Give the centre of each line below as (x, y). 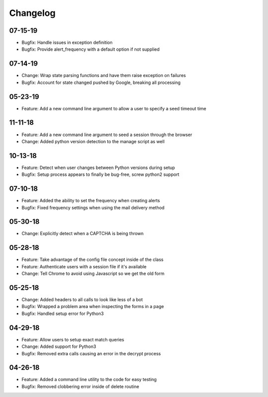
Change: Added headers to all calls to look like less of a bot (82, 300)
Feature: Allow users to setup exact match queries (73, 339)
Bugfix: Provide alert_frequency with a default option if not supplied (91, 49)
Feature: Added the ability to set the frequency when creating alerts (91, 201)
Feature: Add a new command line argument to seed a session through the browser (107, 135)
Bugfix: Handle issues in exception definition (67, 43)
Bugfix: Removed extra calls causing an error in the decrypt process (91, 353)
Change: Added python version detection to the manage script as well (93, 141)
